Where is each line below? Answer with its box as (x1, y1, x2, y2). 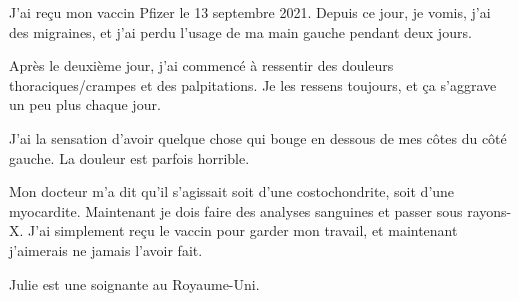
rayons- (467, 200, 512, 221)
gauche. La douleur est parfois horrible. (9, 147, 250, 168)
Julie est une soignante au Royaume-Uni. (9, 273, 260, 294)
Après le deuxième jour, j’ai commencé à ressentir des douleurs (9, 55, 394, 76)
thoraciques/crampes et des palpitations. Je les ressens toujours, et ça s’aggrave (9, 74, 497, 95)
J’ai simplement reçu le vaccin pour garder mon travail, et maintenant (28, 220, 458, 241)
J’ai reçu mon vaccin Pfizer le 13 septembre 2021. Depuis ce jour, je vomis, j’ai (9, 2, 491, 22)
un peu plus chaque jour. (9, 94, 161, 115)
